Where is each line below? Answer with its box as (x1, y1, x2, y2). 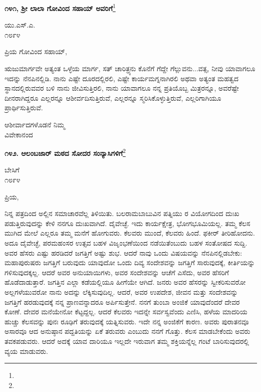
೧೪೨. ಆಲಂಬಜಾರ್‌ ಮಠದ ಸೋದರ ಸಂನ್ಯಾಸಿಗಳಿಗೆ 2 (5, 146, 126, 158)
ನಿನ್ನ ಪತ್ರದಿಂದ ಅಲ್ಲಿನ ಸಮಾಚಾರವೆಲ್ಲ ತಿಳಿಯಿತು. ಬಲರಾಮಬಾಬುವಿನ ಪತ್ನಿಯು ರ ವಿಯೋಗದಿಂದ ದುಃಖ (5, 208, 239, 219)
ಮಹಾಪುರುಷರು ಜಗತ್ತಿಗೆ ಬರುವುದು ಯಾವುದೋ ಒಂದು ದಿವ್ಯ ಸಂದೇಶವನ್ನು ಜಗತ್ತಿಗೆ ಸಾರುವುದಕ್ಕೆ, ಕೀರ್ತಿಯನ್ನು (5, 257, 255, 268)
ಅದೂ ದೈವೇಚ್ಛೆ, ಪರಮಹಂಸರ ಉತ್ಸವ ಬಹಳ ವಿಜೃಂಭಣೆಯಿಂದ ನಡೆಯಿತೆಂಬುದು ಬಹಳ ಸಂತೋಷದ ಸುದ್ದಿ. (5, 238, 247, 248)
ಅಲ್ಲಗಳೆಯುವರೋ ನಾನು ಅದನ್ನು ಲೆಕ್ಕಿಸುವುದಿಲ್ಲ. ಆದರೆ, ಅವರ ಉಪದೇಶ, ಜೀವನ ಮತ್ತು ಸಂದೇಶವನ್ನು (5, 286, 238, 297)
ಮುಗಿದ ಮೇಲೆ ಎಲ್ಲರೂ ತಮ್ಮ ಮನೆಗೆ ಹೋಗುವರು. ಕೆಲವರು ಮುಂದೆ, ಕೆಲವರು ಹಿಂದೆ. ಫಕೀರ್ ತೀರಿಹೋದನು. (5, 228, 255, 238)
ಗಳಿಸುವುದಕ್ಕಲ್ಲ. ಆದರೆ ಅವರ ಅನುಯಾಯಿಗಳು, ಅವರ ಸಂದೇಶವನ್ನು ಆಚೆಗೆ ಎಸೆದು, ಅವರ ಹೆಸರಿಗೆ (5, 267, 229, 277)
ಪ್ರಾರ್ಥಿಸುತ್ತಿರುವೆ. (5, 102, 43, 113)
